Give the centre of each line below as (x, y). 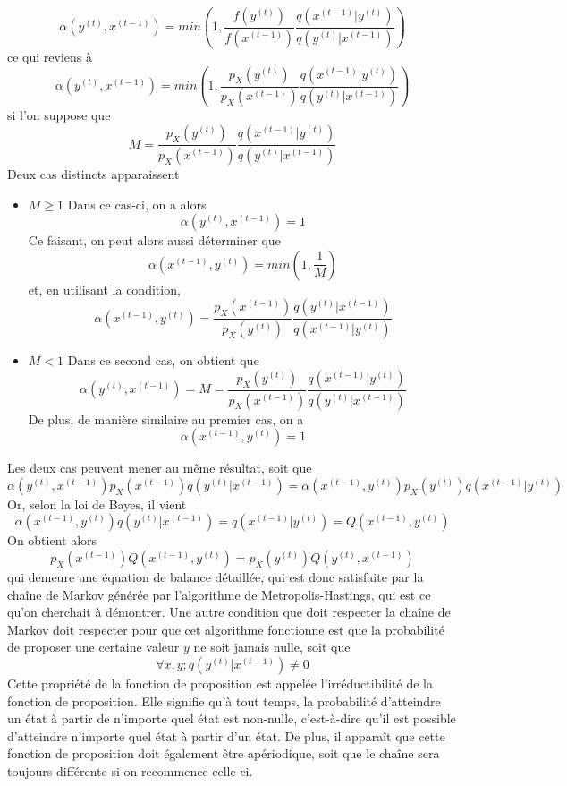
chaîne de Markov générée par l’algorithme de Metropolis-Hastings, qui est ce (219, 594)
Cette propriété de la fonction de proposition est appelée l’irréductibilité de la (220, 683)
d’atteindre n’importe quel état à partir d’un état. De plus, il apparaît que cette (226, 735)
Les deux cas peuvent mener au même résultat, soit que (160, 468)
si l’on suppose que (59, 115)
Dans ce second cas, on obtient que (163, 360)
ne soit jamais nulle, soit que (272, 647)
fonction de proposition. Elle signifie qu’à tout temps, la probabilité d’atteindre (224, 701)
